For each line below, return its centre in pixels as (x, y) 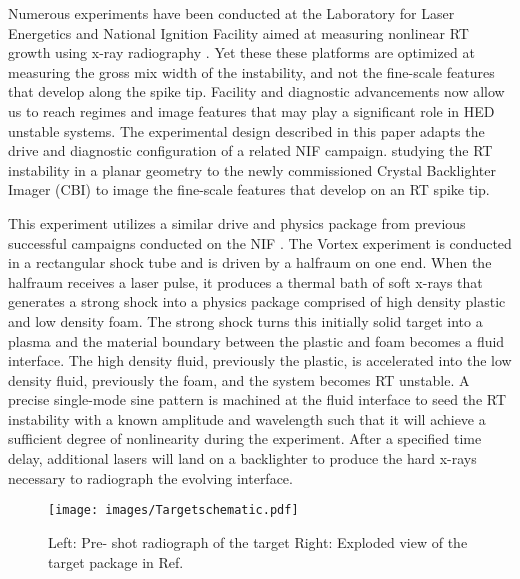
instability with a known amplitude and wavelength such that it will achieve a (247, 418)
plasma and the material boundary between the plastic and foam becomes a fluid (256, 340)
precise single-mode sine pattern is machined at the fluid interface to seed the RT (257, 399)
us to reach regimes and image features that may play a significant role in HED (251, 110)
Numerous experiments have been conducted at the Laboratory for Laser (231, 13)
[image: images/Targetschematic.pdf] (173, 510)
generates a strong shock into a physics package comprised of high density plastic (257, 301)
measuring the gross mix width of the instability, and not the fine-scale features (251, 71)
